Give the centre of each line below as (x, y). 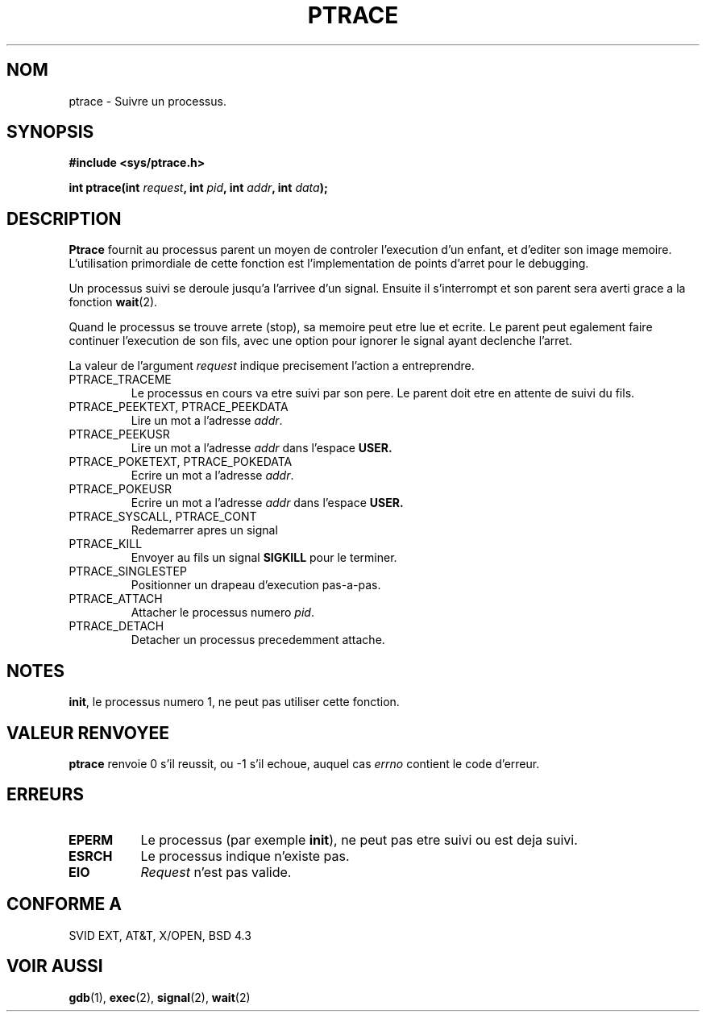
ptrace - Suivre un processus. (147, 101)
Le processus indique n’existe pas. (245, 856)
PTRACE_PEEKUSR (119, 434)
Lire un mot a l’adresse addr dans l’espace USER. (262, 448)
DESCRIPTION (64, 218)
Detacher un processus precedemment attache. (258, 640)
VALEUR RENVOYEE (88, 733)
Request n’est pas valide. (216, 872)
